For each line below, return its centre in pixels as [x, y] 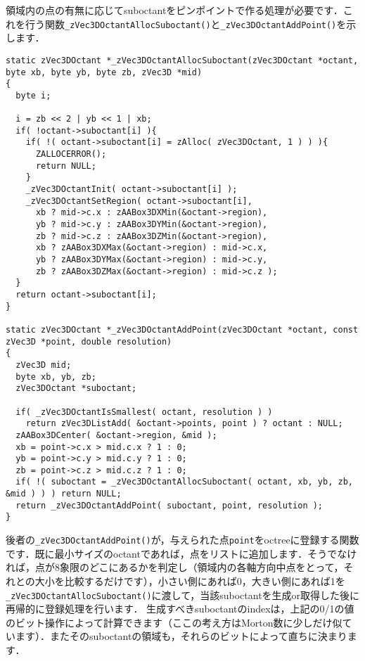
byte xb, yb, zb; [56, 377]
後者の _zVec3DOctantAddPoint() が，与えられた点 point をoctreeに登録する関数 [182, 540]
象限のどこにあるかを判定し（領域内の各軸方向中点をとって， [201, 567]
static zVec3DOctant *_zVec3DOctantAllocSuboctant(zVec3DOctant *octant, [182, 60]
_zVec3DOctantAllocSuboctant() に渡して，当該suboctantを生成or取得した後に [183, 595]
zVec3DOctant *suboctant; [76, 389]
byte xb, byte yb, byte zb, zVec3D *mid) [104, 72]
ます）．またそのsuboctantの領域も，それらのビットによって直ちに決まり [181, 636]
